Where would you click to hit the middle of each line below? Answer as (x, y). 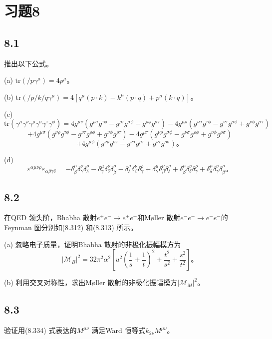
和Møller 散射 (159, 217)
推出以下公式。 (28, 63)
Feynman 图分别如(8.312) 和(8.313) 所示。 (71, 227)
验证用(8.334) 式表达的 (40, 330)
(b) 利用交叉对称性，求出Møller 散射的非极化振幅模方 (91, 282)
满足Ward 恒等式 (119, 330)
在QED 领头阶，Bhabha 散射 (50, 217)
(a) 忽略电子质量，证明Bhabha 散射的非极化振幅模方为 (93, 244)
